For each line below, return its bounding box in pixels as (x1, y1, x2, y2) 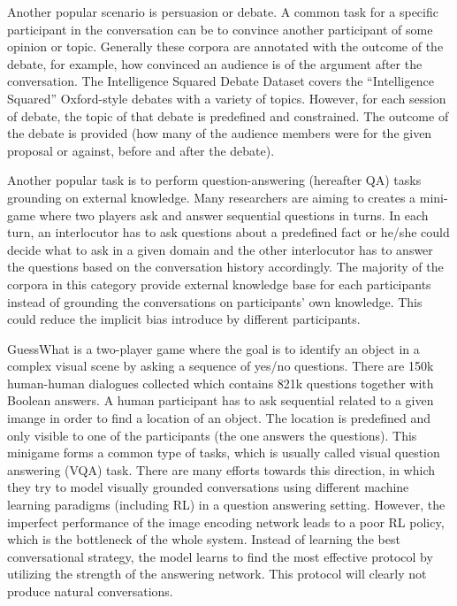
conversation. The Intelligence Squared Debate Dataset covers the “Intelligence (7, 72, 434, 90)
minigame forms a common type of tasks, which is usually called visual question (7, 443, 440, 462)
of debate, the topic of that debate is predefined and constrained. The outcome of (7, 106, 449, 125)
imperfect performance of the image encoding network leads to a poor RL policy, (7, 512, 445, 531)
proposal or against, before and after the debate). (7, 141, 275, 159)
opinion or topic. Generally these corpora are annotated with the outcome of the (7, 37, 444, 56)
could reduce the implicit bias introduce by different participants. (7, 310, 361, 328)
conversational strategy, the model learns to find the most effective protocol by (7, 547, 433, 565)
